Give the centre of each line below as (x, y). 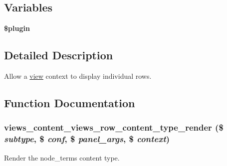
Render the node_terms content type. (62, 157)
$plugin (17, 28)
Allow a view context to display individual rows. (78, 76)
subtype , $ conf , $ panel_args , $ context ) (87, 139)
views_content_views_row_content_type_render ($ (114, 127)
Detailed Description (59, 55)
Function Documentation (70, 102)
